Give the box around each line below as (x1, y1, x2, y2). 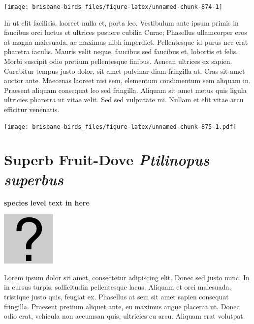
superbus (4, 169, 63, 189)
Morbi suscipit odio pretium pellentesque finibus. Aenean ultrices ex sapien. (4, 56, 232, 66)
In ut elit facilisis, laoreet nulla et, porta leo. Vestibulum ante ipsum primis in (4, 17, 239, 28)
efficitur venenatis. (4, 104, 60, 114)
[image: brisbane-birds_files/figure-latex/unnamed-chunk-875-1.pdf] (4, 123, 237, 130)
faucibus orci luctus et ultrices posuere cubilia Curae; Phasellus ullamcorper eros (4, 27, 247, 37)
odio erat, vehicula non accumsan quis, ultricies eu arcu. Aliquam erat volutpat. (4, 311, 245, 321)
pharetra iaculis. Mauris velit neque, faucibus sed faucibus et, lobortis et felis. (4, 46, 238, 57)
